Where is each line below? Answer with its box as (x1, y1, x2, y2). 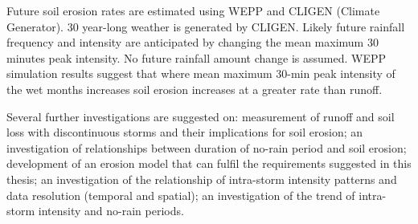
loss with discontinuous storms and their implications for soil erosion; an (6, 124, 363, 141)
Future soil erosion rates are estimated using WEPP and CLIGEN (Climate (6, 2, 380, 18)
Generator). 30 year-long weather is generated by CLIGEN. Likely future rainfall (6, 18, 405, 35)
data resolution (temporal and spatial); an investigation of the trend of (6, 186, 355, 203)
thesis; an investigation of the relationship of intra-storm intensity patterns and (6, 170, 397, 187)
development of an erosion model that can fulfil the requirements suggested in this (6, 155, 412, 172)
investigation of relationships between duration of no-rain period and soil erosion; (6, 139, 407, 156)
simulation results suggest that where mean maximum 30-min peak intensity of (6, 65, 395, 82)
